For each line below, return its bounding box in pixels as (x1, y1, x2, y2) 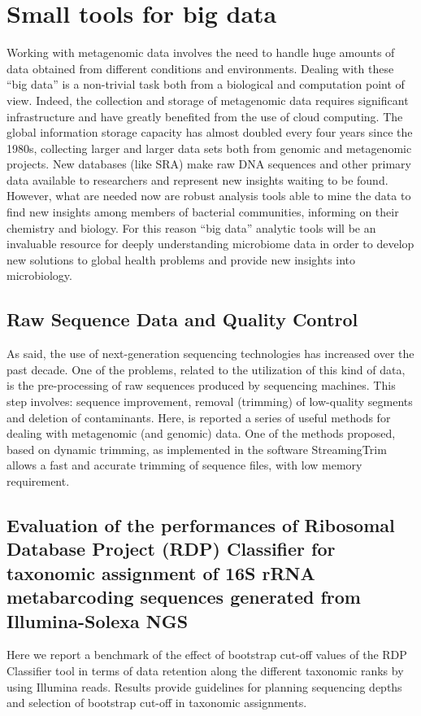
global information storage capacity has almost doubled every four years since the (7, 124, 413, 141)
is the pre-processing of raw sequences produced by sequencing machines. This (7, 377, 396, 394)
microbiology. (7, 267, 72, 284)
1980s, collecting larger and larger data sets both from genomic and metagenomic (7, 139, 412, 156)
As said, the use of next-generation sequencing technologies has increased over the (7, 345, 414, 362)
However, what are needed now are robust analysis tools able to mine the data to (7, 187, 411, 204)
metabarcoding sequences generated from (7, 584, 361, 609)
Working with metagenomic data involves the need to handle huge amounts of (7, 44, 395, 61)
